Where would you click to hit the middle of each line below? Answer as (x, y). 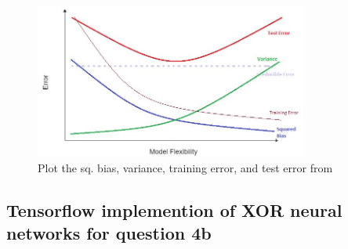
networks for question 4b (109, 233)
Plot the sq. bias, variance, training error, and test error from (185, 167)
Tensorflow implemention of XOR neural (174, 209)
